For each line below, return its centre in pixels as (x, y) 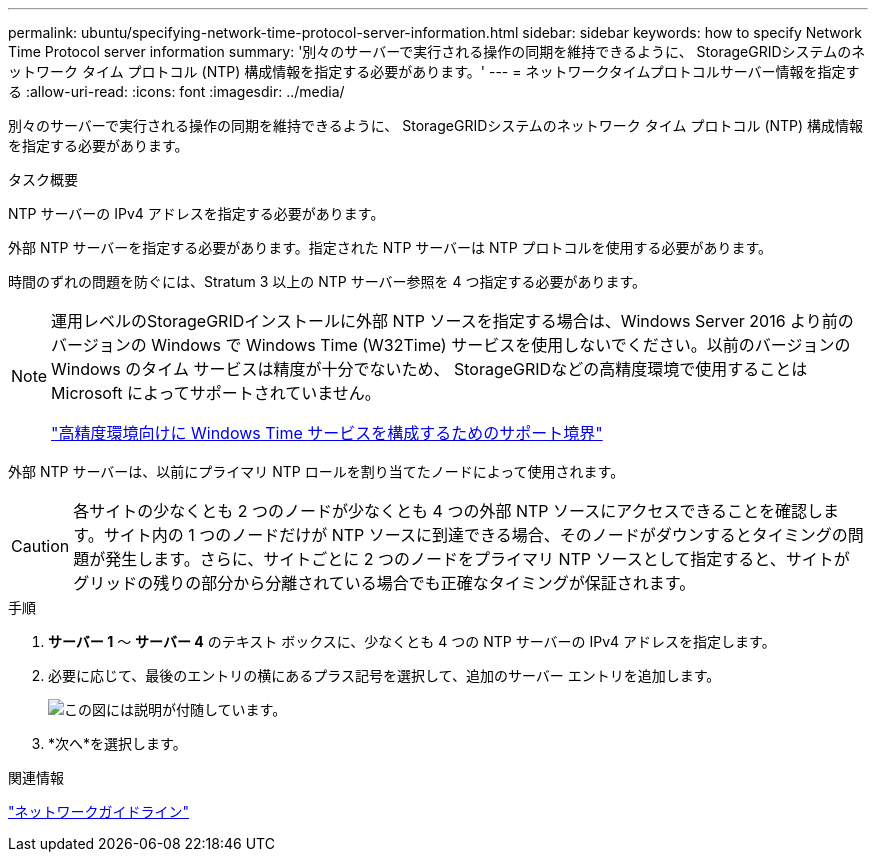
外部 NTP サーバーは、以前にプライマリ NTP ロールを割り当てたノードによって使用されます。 (316, 471)
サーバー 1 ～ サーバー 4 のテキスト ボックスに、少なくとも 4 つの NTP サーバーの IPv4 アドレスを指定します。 (412, 641)
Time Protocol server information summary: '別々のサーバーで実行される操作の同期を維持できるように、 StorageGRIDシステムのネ (437, 51)
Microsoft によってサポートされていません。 (216, 393)
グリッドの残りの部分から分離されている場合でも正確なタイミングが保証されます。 (384, 583)
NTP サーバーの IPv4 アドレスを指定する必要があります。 (196, 213)
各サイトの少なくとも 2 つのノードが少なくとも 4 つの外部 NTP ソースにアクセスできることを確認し (448, 511)
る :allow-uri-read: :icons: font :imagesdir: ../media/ (176, 91)
